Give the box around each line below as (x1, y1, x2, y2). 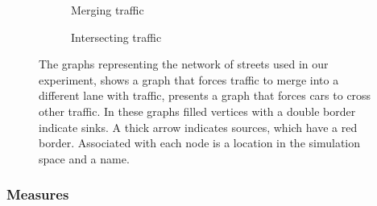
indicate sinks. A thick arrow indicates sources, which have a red (39, 118, 358, 135)
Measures (6, 184, 69, 204)
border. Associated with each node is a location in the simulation (39, 134, 360, 151)
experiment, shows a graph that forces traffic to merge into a (39, 71, 339, 88)
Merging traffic (71, 2, 144, 18)
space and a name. (39, 150, 130, 167)
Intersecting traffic (71, 28, 162, 45)
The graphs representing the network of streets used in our (39, 56, 329, 72)
